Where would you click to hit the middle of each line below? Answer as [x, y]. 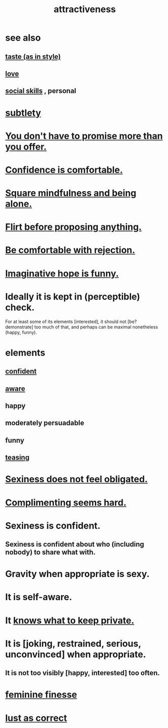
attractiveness [85, 9]
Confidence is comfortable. [64, 170]
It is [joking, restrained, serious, [73, 644]
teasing [17, 458]
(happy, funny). [21, 332]
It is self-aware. [39, 597]
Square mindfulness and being [71, 193]
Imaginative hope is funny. [62, 274]
